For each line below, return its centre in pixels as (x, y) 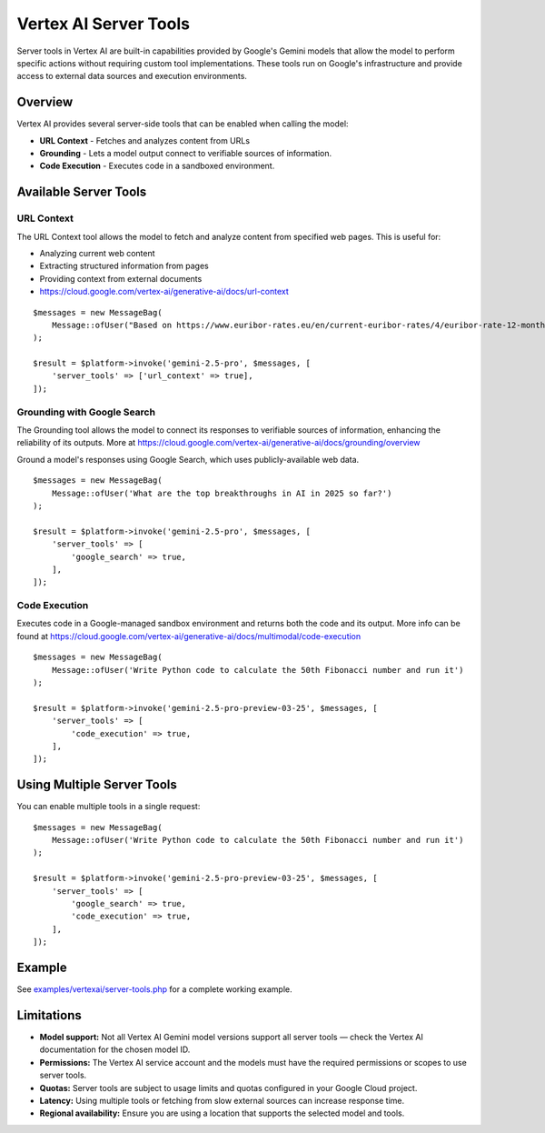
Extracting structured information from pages (124, 266)
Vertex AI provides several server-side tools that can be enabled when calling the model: (183, 124)
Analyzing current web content (97, 253)
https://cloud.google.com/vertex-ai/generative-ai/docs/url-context (164, 292)
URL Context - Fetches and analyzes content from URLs (144, 140)
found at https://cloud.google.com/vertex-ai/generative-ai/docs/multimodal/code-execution (189, 636)
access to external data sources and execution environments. (132, 76)
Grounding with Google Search (86, 412)
